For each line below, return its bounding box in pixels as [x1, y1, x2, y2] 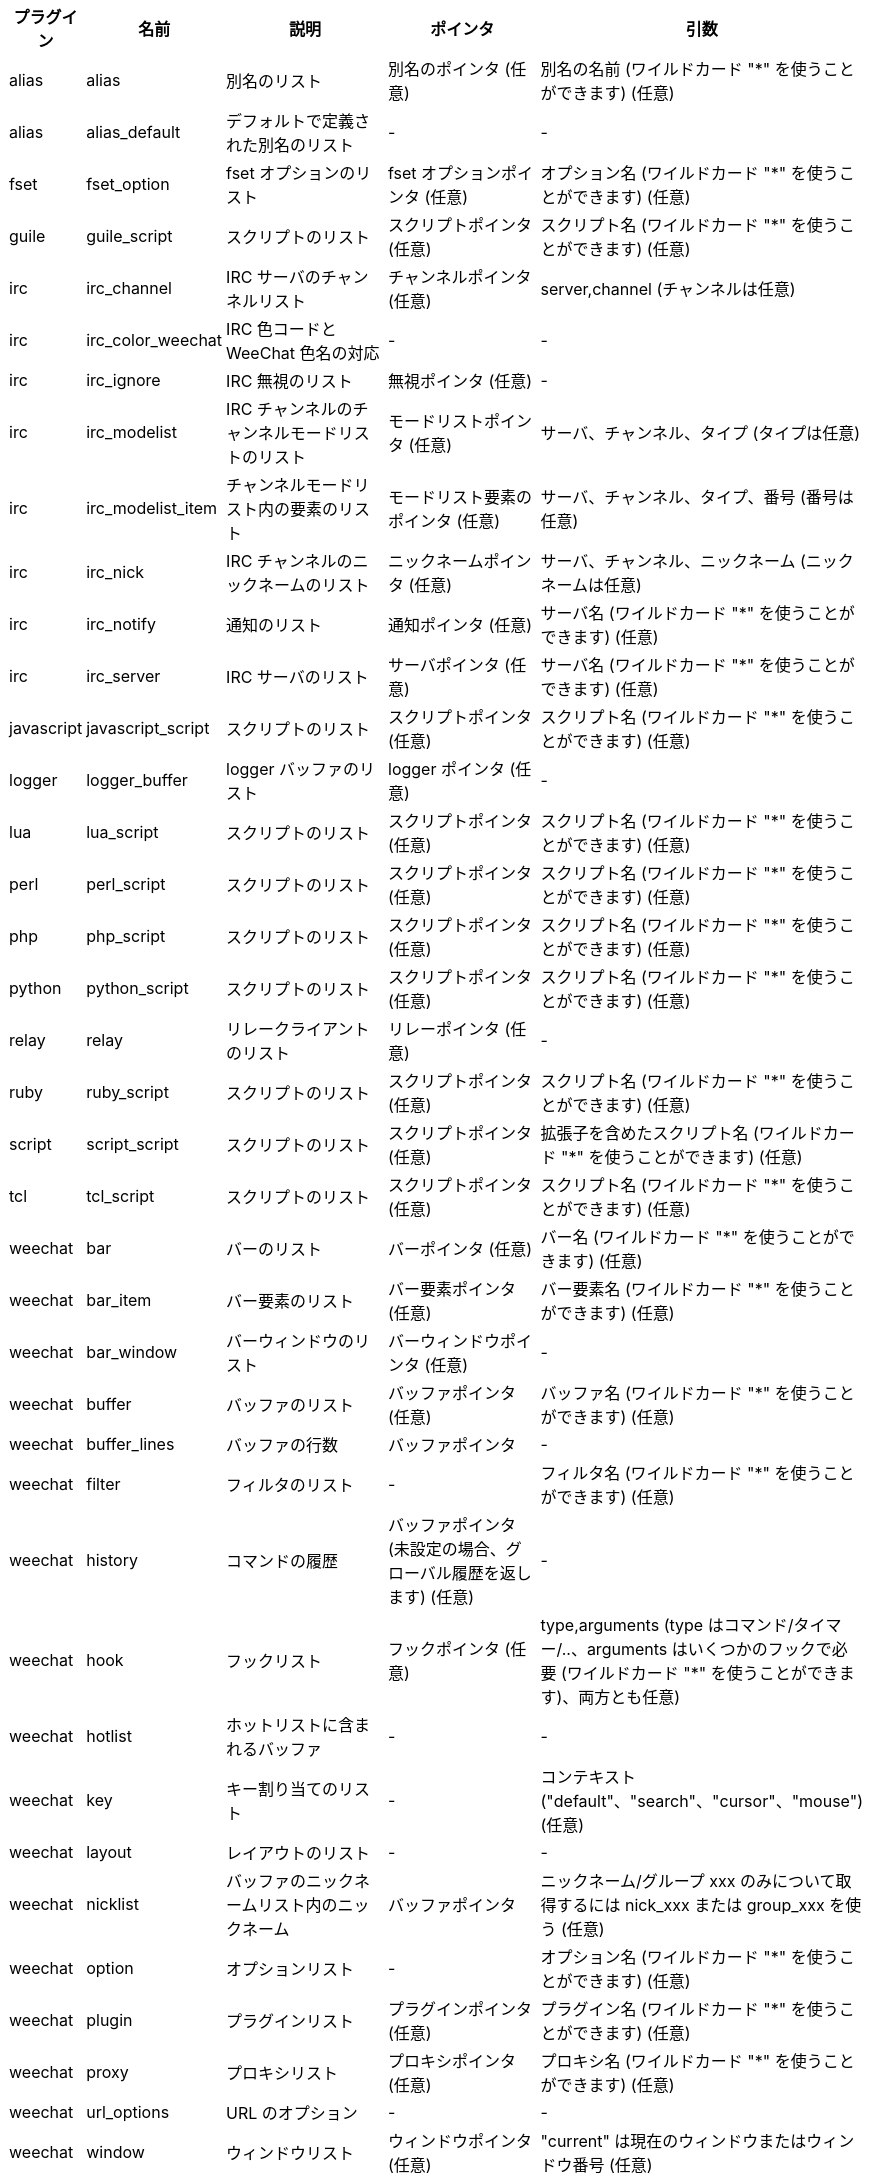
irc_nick [86, 562, 145, 582]
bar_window [86, 1342, 178, 1362]
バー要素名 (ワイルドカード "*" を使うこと [540, 1279, 855, 1299]
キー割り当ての [226, 1779, 339, 1799]
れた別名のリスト [226, 135, 355, 155]
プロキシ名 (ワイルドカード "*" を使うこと [540, 2051, 855, 2071]
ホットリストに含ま [226, 1715, 371, 1735]
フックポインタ [388, 1639, 501, 1659]
